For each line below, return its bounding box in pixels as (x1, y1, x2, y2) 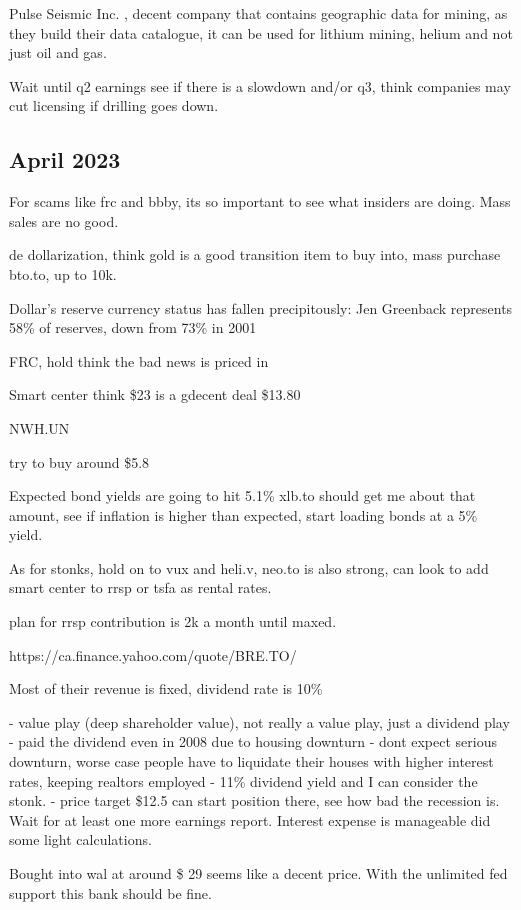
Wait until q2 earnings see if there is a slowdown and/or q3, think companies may (9, 75, 511, 96)
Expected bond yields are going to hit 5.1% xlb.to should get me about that (9, 485, 476, 506)
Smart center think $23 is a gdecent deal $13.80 (9, 384, 301, 405)
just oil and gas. (9, 42, 107, 63)
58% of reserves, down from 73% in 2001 (9, 317, 257, 338)
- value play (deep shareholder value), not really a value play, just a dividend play (9, 711, 510, 732)
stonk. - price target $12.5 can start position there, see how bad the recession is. (9, 790, 500, 811)
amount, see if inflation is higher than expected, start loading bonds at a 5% (9, 504, 478, 525)
